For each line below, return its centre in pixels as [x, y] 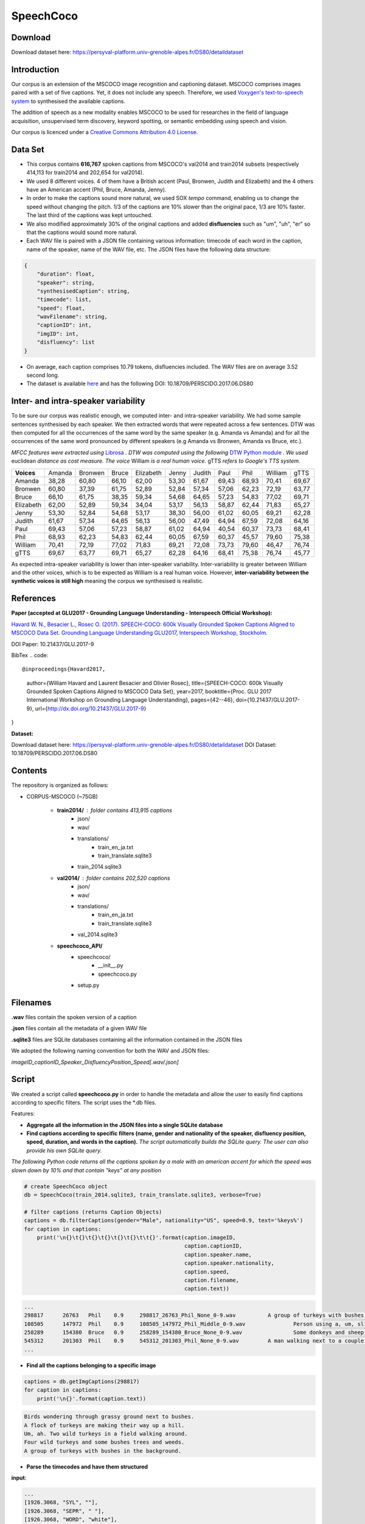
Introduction [35, 69]
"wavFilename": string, [72, 317]
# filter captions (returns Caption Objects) [93, 1212]
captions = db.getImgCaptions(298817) [82, 1381]
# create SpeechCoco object [66, 1186]
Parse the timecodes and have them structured [87, 1467]
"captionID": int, [64, 325]
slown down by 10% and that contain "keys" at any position [86, 1170]
